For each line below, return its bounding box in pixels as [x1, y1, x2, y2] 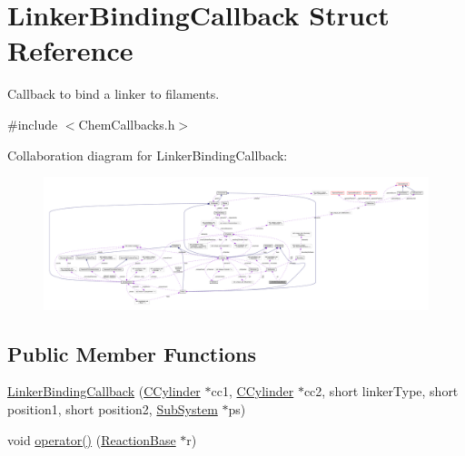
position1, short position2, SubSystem [7, 400, 218, 419]
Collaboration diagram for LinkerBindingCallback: [7, 145, 288, 164]
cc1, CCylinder [211, 382, 294, 401]
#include [7, 114, 58, 133]
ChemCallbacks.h [78, 114, 175, 133]
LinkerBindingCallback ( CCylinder [7, 382, 201, 401]
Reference [7, 32, 134, 69]
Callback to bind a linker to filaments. [7, 84, 220, 103]
